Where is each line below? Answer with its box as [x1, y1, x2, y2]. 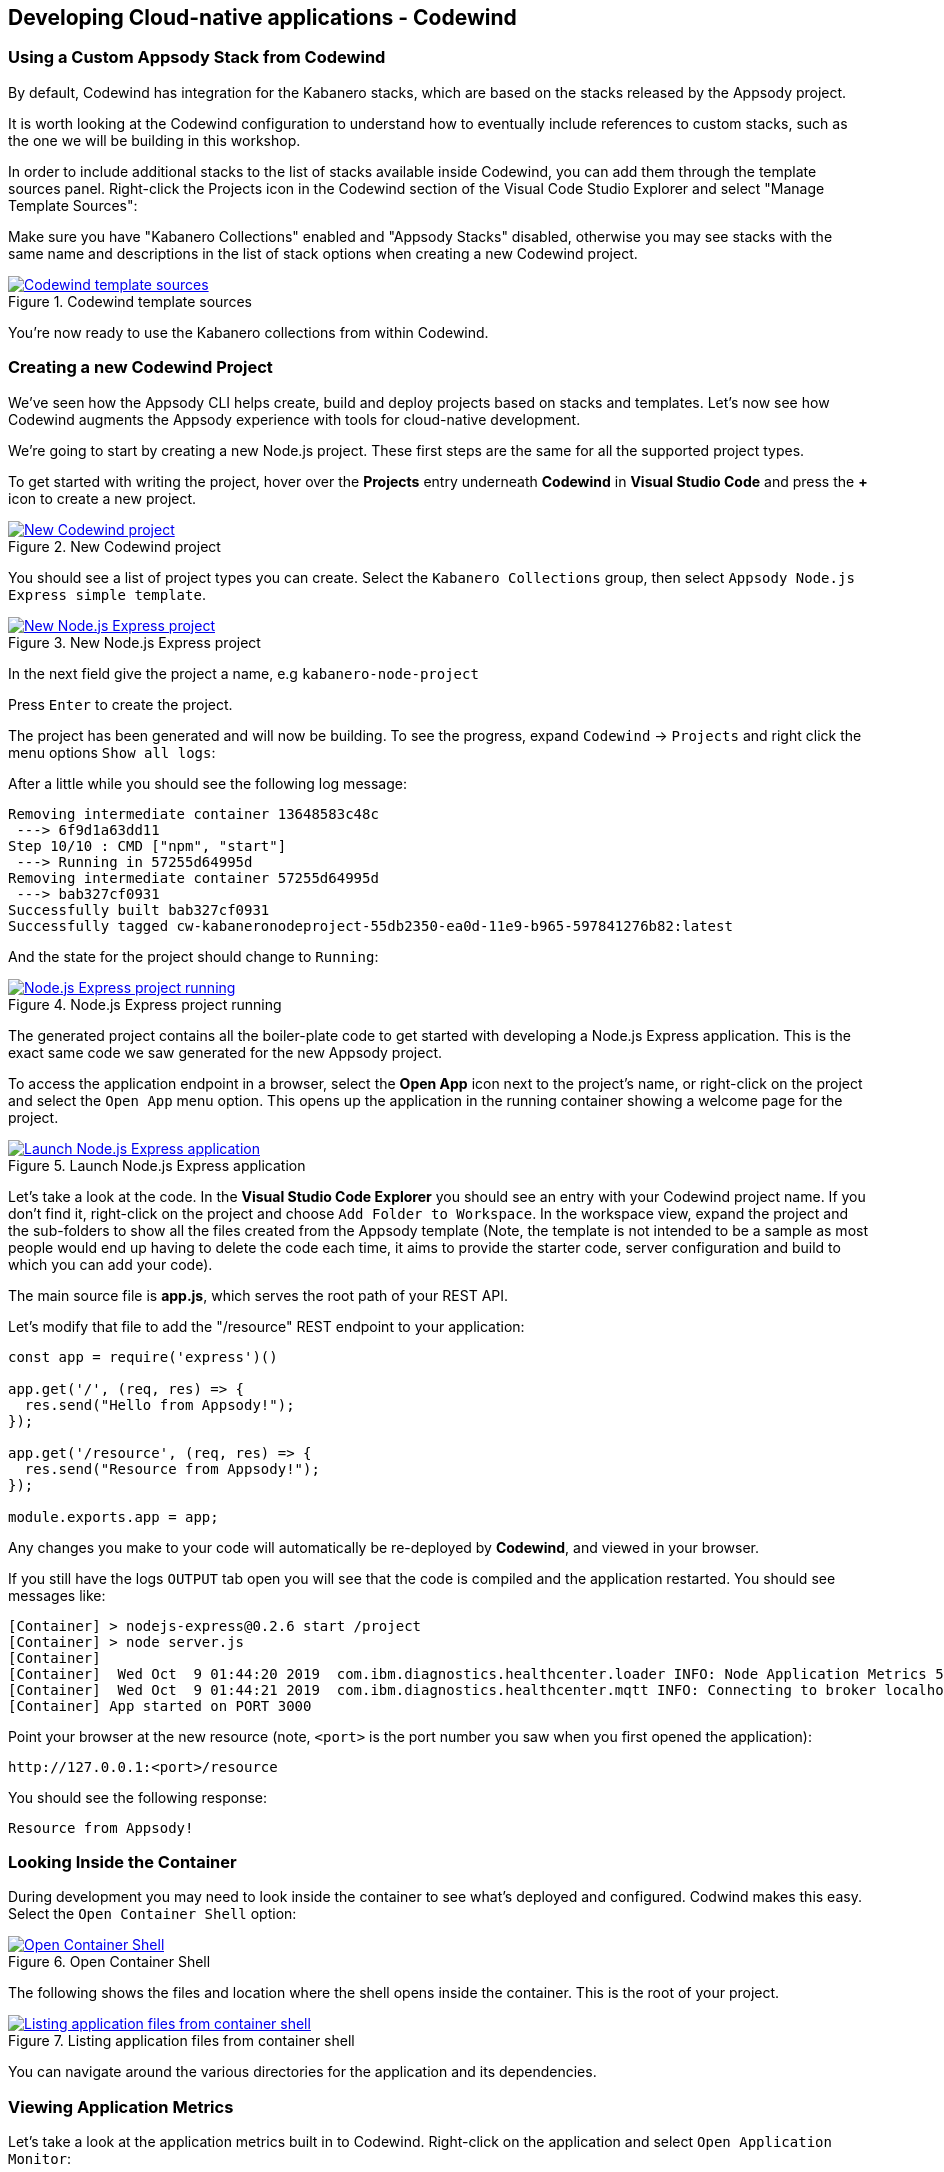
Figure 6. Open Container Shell [8, 1953, 211, 1971]
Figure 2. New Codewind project [8, 537, 221, 555]
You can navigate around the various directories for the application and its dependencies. [8, 2063, 597, 2081]
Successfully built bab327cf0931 [8, 901, 270, 918]
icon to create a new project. [8, 489, 197, 507]
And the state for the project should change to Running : [8, 947, 379, 965]
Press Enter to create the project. [8, 695, 233, 713]
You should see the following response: [8, 1788, 268, 1806]
